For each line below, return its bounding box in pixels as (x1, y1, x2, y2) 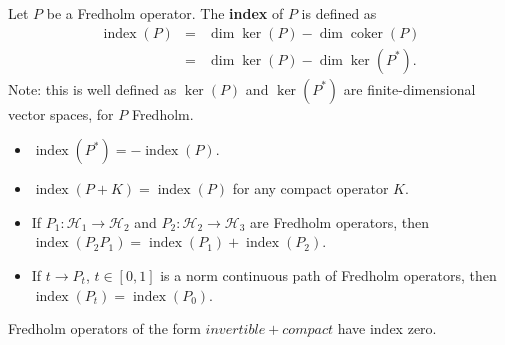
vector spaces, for (8, 103, 114, 124)
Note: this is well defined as (8, 78, 177, 99)
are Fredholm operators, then (250, 211, 430, 232)
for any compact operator (232, 178, 389, 199)
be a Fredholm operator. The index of (46, 3, 284, 23)
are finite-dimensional (343, 78, 476, 99)
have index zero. (337, 318, 437, 339)
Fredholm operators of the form (8, 318, 201, 339)
